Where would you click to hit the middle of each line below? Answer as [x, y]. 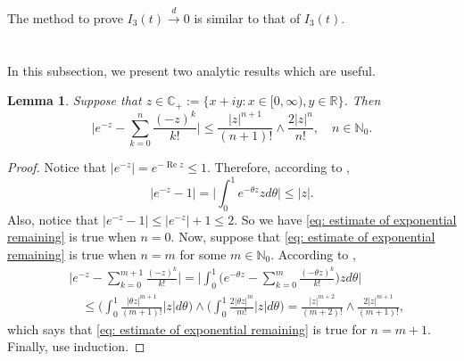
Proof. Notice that [57, 166]
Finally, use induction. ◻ [76, 346]
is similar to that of [247, 17]
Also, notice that [53, 219]
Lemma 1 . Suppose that [75, 100]
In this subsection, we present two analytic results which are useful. [191, 70]
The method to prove [65, 17]
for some [203, 254]
